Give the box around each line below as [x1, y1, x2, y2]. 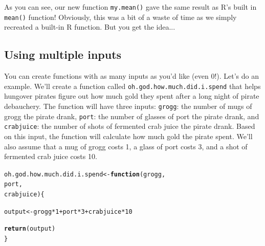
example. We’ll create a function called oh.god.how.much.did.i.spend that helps [4, 80, 261, 91]
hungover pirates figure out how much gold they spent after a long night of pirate [4, 91, 259, 101]
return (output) [4, 225, 56, 233]
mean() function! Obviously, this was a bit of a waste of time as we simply [4, 11, 237, 22]
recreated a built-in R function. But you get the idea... [4, 21, 175, 32]
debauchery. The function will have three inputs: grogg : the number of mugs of [4, 100, 252, 111]
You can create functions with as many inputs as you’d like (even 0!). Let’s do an [4, 71, 259, 81]
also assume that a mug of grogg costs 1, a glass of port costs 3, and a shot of [4, 141, 248, 151]
